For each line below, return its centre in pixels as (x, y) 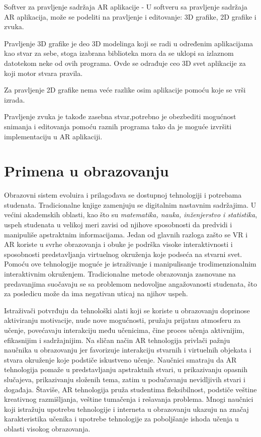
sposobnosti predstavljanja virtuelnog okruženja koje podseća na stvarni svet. (123, 254)
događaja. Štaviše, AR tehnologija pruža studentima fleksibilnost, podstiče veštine (130, 389)
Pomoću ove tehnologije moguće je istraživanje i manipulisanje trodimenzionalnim (130, 264)
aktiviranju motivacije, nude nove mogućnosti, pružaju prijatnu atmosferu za (122, 320)
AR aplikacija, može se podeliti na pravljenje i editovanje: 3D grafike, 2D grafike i (130, 16)
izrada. (15, 99)
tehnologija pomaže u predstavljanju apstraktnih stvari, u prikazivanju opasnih (126, 369)
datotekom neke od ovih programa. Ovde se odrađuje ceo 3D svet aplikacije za (125, 63)
